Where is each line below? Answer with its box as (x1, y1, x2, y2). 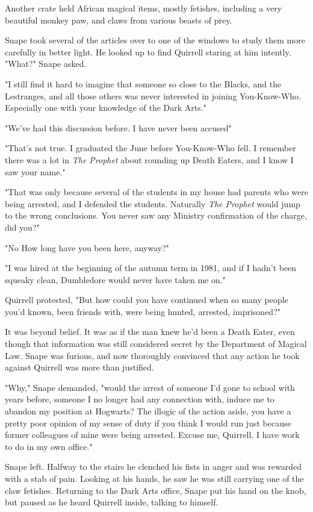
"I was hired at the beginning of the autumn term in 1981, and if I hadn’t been (5, 261, 297, 274)
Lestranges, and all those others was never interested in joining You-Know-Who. (5, 89, 301, 102)
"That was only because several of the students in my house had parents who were (5, 186, 308, 198)
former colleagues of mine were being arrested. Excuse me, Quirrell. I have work (5, 428, 300, 441)
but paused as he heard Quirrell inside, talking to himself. (5, 496, 218, 508)
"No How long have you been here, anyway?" (5, 241, 169, 254)
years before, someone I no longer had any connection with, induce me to (5, 393, 274, 405)
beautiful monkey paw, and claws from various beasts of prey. (5, 13, 232, 26)
